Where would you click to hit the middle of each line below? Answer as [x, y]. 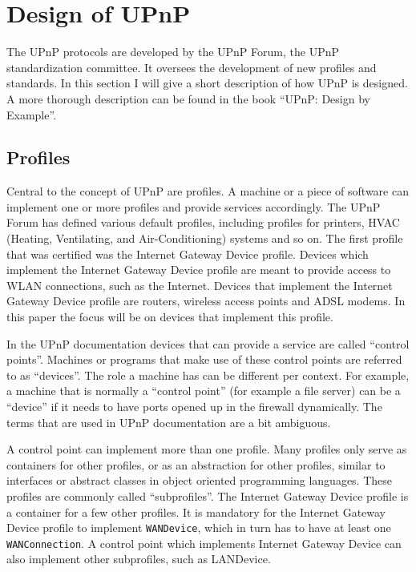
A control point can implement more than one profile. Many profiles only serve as [207, 449]
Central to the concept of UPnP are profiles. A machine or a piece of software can [208, 191]
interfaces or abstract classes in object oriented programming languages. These [200, 480]
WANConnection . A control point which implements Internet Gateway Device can [204, 543]
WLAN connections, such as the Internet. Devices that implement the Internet [200, 285]
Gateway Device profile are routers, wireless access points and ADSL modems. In [206, 301]
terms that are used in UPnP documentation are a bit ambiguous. [169, 422]
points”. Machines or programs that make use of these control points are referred [204, 359]
